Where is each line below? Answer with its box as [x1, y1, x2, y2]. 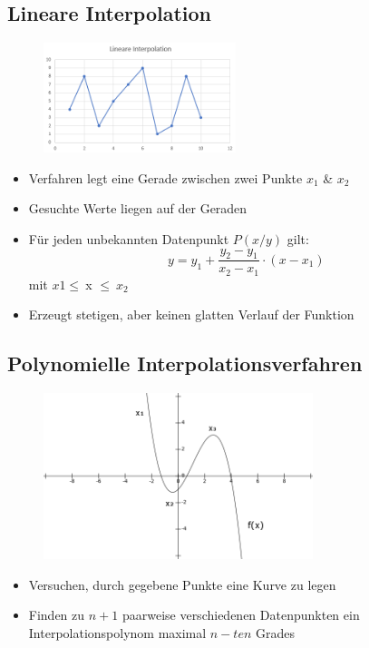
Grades [256, 623, 296, 642]
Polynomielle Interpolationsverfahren [7, 349, 363, 378]
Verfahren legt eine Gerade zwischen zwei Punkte [28, 168, 303, 187]
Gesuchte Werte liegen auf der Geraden [28, 199, 248, 218]
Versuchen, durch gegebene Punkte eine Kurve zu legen [28, 574, 336, 594]
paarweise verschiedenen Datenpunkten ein [121, 605, 360, 624]
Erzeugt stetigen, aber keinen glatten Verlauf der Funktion [28, 305, 354, 324]
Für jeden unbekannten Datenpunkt [28, 230, 229, 248]
